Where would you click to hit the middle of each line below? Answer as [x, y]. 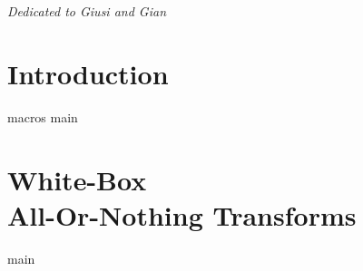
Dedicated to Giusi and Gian [87, 11]
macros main [43, 116]
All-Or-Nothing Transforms [182, 214]
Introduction [88, 73]
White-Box [77, 179]
